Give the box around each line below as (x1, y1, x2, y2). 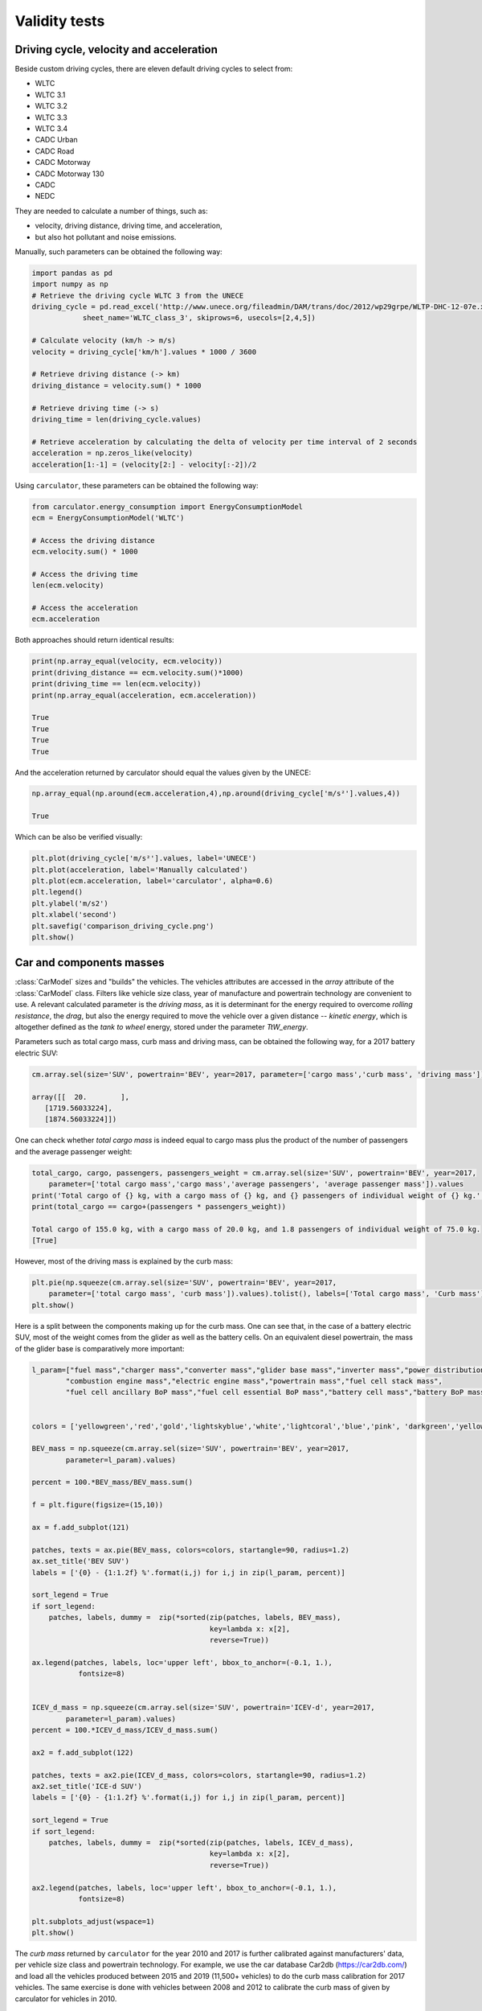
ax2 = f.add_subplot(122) (31, 1748, 134, 1757)
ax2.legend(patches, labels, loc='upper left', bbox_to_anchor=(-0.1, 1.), (31, 1883, 337, 1892)
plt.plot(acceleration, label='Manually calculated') (31, 865, 248, 874)
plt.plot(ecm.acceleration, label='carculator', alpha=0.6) (31, 877, 274, 886)
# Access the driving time (31, 570, 138, 578)
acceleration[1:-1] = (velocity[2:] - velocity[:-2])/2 (31, 459, 257, 469)
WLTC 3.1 (35, 89, 66, 100)
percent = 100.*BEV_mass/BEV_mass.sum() (31, 1478, 193, 1487)
